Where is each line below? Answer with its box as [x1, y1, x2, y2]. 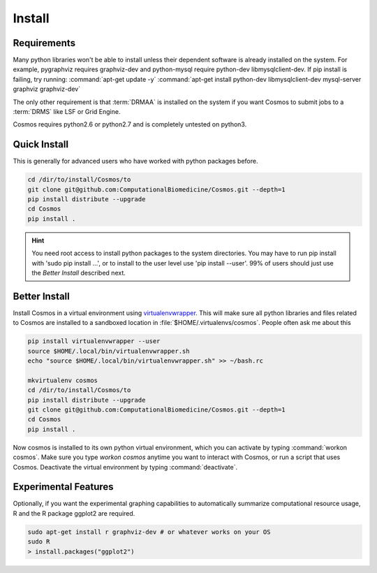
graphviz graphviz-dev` [13, 85, 80, 94]
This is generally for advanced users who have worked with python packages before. [13, 157, 258, 166]
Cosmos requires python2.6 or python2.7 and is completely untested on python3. [13, 120, 247, 129]
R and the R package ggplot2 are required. [13, 509, 135, 517]
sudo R [27, 538, 50, 546]
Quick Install [13, 138, 69, 150]
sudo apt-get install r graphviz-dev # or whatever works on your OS [27, 528, 271, 536]
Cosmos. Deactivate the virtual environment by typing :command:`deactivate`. [13, 463, 237, 471]
